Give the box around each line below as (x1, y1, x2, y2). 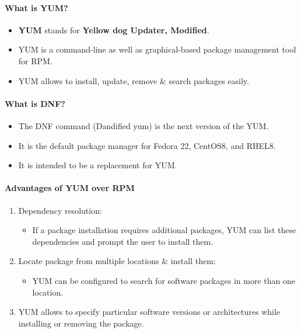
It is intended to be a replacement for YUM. (18, 159, 177, 171)
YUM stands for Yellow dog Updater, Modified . (18, 23, 209, 36)
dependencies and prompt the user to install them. (32, 235, 213, 247)
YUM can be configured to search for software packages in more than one (32, 274, 295, 286)
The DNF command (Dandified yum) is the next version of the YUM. (18, 119, 269, 131)
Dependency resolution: (18, 204, 102, 216)
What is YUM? (5, 1, 68, 13)
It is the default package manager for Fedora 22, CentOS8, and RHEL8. (18, 139, 276, 151)
